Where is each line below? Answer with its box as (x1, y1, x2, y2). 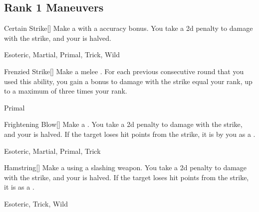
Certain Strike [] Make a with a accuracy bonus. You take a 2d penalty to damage (4, 23, 253, 33)
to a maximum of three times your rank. (4, 86, 127, 96)
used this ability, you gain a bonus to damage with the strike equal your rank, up (4, 76, 253, 86)
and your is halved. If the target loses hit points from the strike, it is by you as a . (4, 128, 256, 139)
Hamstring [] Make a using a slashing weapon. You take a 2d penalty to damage (4, 162, 247, 173)
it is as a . (4, 182, 34, 192)
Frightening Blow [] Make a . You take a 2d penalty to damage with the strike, (4, 119, 243, 129)
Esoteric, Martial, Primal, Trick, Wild (4, 49, 120, 60)
